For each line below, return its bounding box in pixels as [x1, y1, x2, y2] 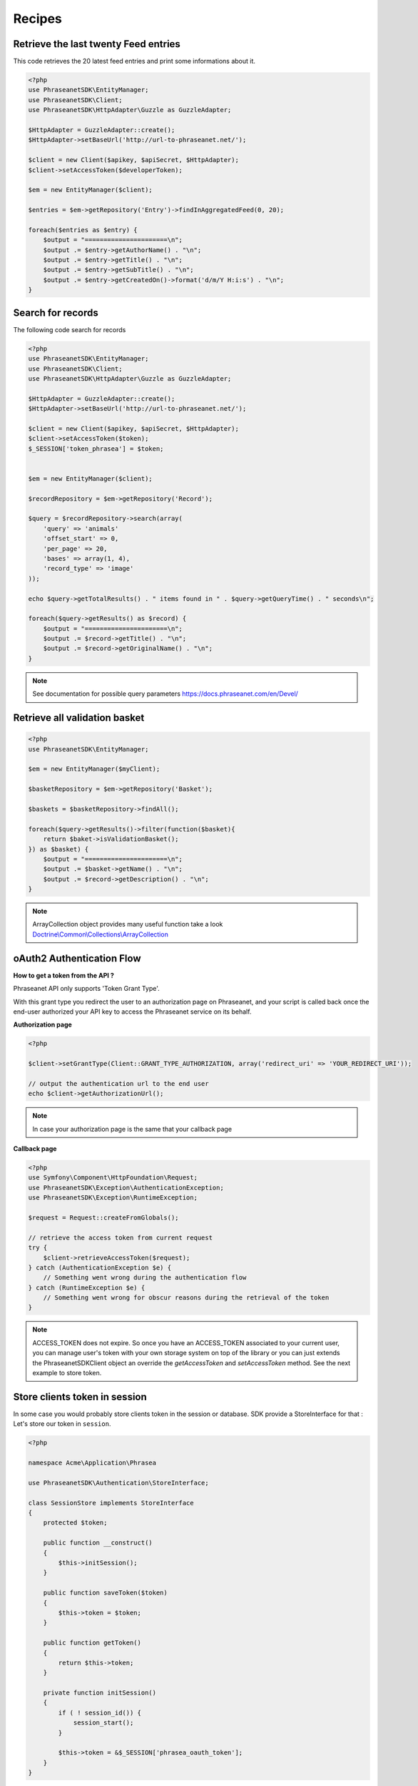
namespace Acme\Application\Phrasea [28, 1459, 157, 1467]
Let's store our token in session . [13, 1420, 111, 1428]
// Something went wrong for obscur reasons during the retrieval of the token [43, 1294, 330, 1302]
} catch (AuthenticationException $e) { [28, 1263, 171, 1272]
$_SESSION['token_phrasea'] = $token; [28, 444, 164, 453]
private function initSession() [43, 1689, 157, 1697]
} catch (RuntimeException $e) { [28, 1283, 146, 1292]
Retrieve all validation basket [13, 712, 145, 724]
